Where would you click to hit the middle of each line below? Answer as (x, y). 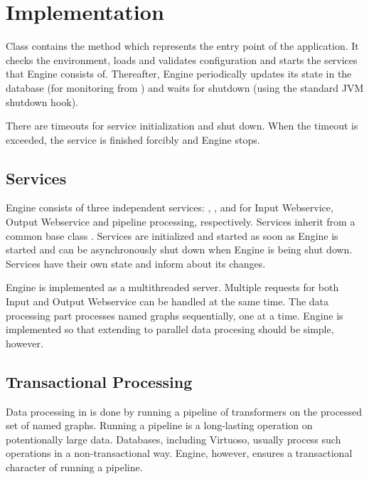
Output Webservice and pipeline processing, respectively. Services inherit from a (181, 222)
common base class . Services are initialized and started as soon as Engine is (172, 235)
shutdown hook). (42, 101)
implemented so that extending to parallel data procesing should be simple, (170, 329)
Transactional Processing (99, 381)
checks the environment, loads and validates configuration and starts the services (182, 59)
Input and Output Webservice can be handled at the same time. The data (167, 301)
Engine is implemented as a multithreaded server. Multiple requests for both (172, 287)
